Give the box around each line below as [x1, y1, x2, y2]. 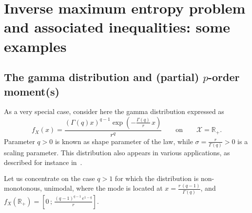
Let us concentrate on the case [4, 173, 95, 183]
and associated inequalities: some [4, 17, 230, 37]
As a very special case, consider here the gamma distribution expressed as [4, 106, 224, 116]
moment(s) [4, 83, 59, 98]
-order [208, 69, 240, 84]
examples [4, 36, 67, 56]
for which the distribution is [115, 173, 199, 183]
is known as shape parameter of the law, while [55, 136, 193, 146]
